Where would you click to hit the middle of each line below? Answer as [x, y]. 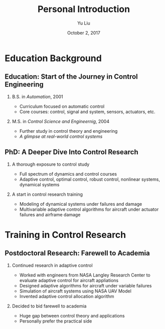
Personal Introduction [84, 9]
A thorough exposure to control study [51, 164]
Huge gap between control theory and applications [72, 315]
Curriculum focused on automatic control [62, 106]
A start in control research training [47, 194]
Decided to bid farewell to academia [49, 306]
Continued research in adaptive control [52, 265]
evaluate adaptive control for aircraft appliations [69, 280]
